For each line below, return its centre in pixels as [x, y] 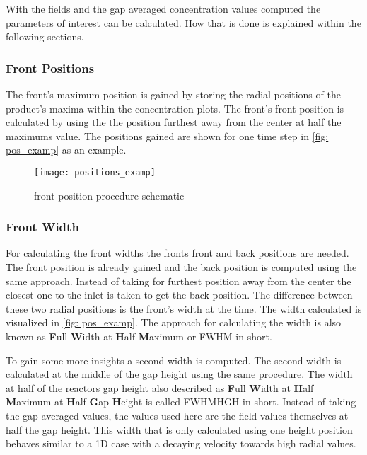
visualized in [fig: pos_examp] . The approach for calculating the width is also [174, 322]
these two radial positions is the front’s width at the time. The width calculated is [184, 308]
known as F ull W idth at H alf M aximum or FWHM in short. [139, 336]
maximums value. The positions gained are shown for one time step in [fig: [167, 136]
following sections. [45, 36]
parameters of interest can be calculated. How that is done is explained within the [183, 22]
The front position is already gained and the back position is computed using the [181, 267]
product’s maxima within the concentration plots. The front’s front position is [175, 108]
